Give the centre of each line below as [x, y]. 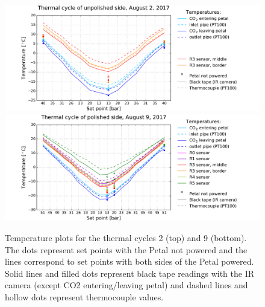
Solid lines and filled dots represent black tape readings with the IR [130, 273]
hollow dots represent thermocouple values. [84, 296]
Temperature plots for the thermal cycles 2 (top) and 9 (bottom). [126, 237]
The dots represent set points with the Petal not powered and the [126, 249]
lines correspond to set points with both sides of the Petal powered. [129, 261]
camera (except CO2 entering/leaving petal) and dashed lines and [126, 285]
